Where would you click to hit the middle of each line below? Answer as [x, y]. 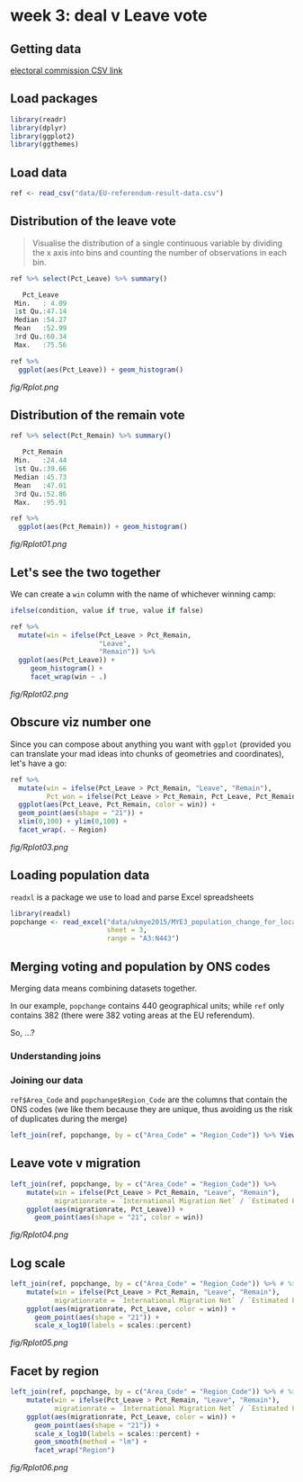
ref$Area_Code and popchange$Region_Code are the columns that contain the [149, 1100]
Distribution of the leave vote [93, 221]
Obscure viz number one [81, 722]
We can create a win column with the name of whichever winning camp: [143, 594]
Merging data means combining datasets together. [103, 988]
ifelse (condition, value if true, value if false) [107, 610]
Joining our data [47, 1080]
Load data [39, 172]
